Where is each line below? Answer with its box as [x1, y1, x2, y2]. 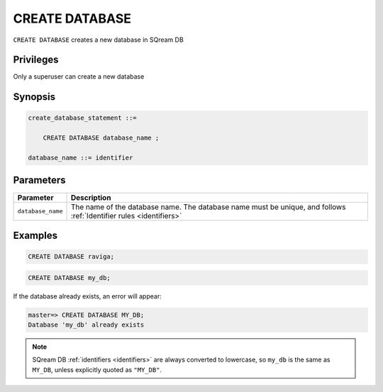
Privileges [13, 54, 59, 66]
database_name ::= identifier [28, 154, 133, 162]
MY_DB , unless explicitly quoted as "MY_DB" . [32, 365, 162, 374]
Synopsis [13, 91, 56, 103]
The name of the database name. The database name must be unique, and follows [70, 202, 346, 212]
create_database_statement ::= [28, 114, 138, 122]
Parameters [13, 174, 66, 186]
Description [70, 192, 111, 202]
